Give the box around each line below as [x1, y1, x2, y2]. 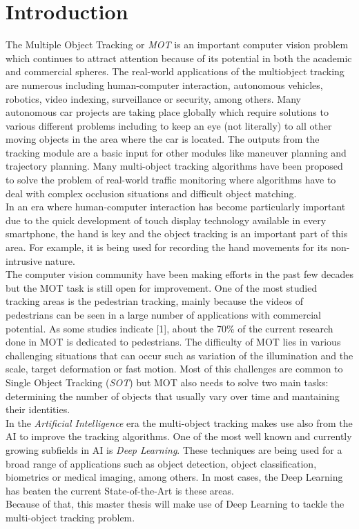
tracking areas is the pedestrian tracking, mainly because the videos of [6, 294, 304, 308]
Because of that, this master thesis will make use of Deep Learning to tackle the [6, 497, 345, 511]
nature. [45, 253, 75, 268]
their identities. [6, 402, 70, 417]
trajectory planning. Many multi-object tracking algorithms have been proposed [6, 159, 343, 173]
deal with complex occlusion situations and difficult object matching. [6, 186, 297, 200]
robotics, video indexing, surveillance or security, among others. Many [6, 91, 301, 106]
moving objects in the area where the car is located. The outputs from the [6, 132, 320, 146]
